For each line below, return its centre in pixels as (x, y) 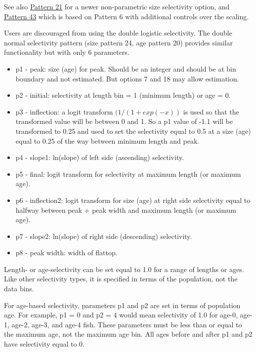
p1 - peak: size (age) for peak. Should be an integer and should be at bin (126, 68)
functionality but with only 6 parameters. (67, 52)
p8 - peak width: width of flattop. (66, 253)
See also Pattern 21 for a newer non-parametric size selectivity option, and (117, 6)
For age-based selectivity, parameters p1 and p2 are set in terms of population (122, 305)
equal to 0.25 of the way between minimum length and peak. (107, 140)
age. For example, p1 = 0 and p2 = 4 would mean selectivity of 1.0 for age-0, (121, 315)
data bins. (19, 289)
